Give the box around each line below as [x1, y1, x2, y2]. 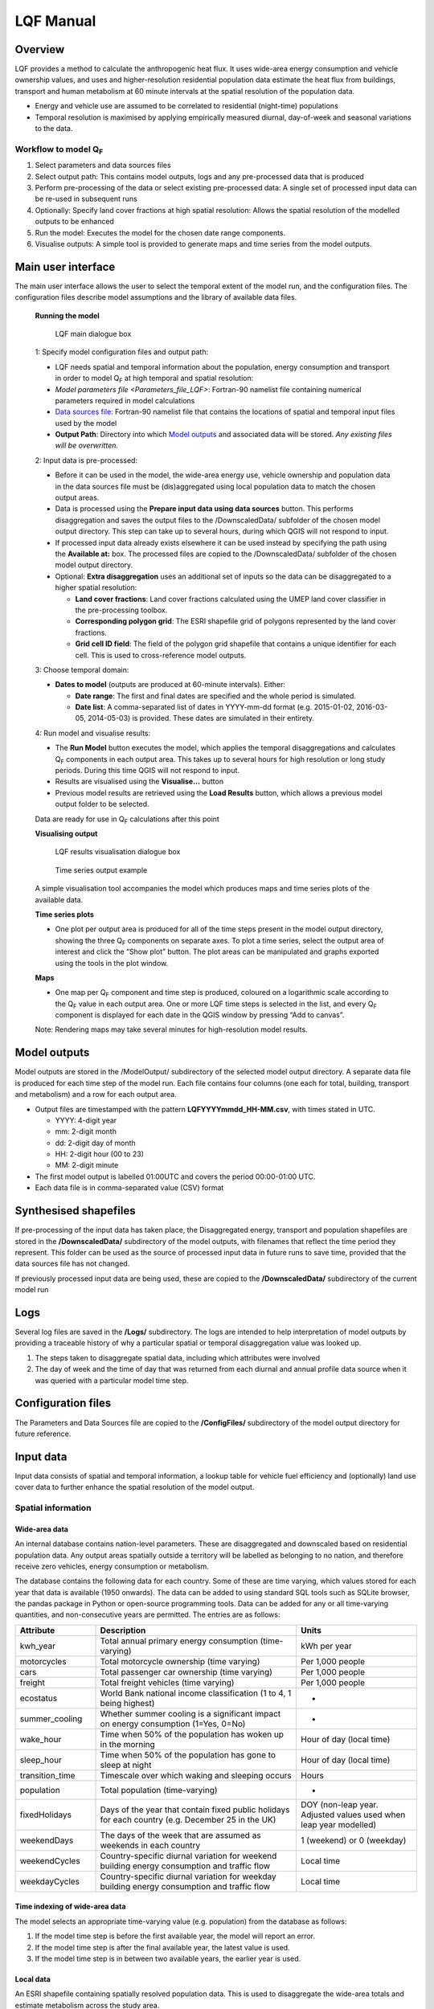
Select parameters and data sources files [35, 161, 172, 170]
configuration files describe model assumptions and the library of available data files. [14, 293, 297, 302]
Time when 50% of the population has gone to [100, 1749, 276, 1760]
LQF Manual [14, 12, 96, 30]
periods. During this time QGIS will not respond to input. [55, 766, 240, 775]
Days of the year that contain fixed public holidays [100, 1804, 290, 1815]
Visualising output [35, 829, 98, 838]
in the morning [100, 1738, 156, 1749]
